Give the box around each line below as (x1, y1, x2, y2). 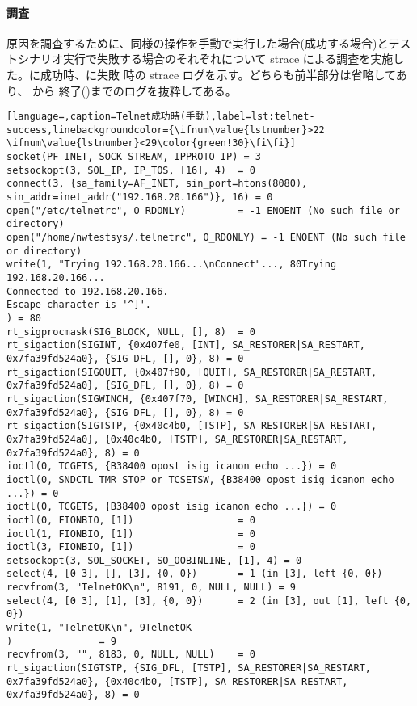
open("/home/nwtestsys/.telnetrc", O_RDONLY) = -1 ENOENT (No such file (6, 232, 406, 244)
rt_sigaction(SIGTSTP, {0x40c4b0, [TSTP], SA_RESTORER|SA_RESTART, (6, 420, 377, 432)
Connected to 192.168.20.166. (6, 285, 169, 297)
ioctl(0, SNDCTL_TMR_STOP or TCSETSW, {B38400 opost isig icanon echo (6, 473, 394, 485)
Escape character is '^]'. (6, 299, 151, 311)
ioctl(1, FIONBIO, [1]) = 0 (6, 527, 255, 540)
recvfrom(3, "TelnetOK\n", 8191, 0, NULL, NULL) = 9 (6, 582, 296, 594)
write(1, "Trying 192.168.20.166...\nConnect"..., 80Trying (6, 258, 337, 271)
